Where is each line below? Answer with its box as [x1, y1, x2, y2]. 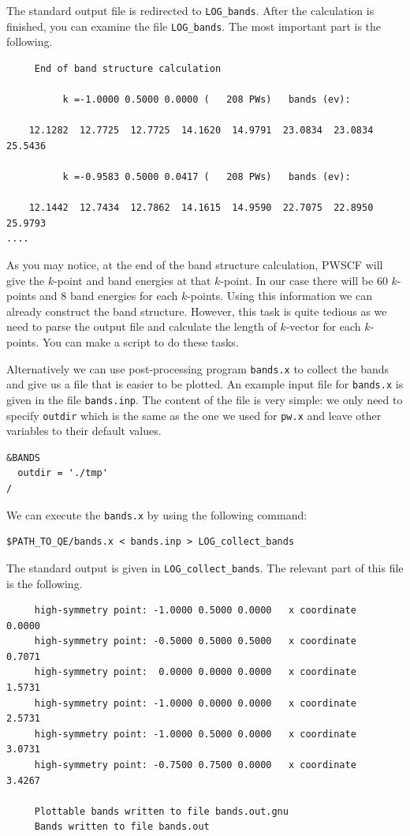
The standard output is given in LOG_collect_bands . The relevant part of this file [6, 559, 404, 575]
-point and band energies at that [54, 272, 211, 288]
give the [6, 272, 45, 288]
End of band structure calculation [34, 62, 222, 74]
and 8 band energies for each [39, 287, 178, 304]
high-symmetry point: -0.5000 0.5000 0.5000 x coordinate [34, 635, 356, 647]
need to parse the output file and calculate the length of [6, 318, 277, 335]
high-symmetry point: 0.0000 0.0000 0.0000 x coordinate [34, 666, 356, 678]
